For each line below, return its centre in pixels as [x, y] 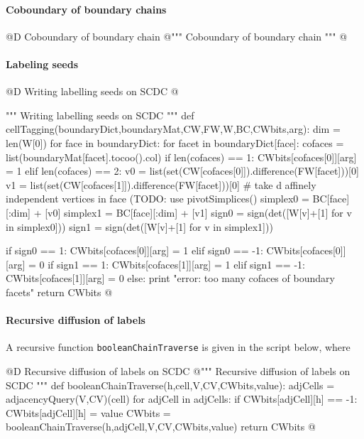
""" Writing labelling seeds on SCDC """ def [100, 115]
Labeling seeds [42, 64]
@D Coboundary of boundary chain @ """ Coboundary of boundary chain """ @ [177, 36]
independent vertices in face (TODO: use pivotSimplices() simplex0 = [158, 199]
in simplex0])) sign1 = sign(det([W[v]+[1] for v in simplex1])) [139, 226]
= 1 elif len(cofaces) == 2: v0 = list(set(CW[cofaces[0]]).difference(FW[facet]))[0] [182, 171]
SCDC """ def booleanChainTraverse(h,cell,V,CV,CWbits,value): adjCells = [170, 385]
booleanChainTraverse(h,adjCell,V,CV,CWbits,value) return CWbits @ [161, 427]
